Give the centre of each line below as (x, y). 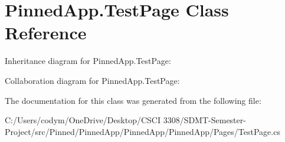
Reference (46, 33)
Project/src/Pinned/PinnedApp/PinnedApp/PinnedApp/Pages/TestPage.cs (142, 131)
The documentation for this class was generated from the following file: (133, 100)
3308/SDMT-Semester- (204, 120)
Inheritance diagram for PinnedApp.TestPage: (88, 61)
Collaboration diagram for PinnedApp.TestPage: (92, 80)
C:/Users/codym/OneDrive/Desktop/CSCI (83, 120)
